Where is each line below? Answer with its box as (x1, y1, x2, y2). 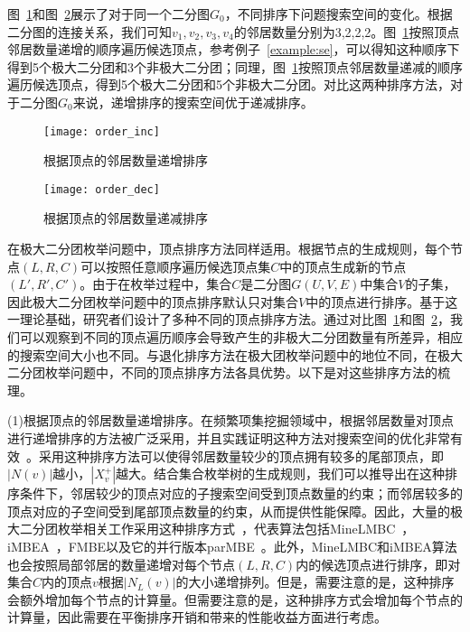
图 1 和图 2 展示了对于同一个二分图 (7, 5, 210, 23)
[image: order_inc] (43, 125, 160, 138)
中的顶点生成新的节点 (279, 256, 407, 275)
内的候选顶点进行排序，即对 (296, 554, 461, 573)
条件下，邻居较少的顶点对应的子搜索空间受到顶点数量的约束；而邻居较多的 (19, 484, 463, 503)
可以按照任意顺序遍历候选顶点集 (80, 256, 271, 275)
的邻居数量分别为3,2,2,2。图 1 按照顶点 (233, 22, 460, 41)
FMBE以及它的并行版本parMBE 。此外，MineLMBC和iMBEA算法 (68, 536, 457, 555)
